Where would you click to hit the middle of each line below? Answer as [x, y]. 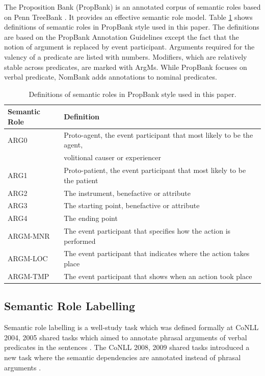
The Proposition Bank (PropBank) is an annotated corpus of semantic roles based [132, 7]
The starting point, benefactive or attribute [132, 205]
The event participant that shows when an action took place [158, 276]
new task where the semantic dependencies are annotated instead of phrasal [123, 357]
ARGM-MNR [29, 235]
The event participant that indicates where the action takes [157, 253]
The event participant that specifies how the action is [147, 231]
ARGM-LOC [28, 258]
